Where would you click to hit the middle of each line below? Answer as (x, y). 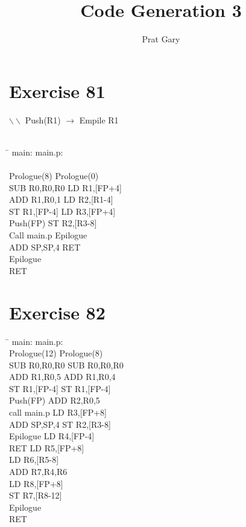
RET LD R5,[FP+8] (47, 447)
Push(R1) (43, 119)
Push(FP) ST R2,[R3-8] (53, 223)
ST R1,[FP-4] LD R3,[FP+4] (62, 211)
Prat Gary (161, 39)
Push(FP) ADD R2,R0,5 (55, 400)
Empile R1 (99, 119)
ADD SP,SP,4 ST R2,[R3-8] (60, 424)
